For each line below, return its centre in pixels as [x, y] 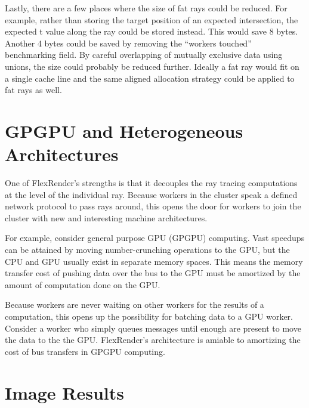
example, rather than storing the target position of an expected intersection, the [152, 19]
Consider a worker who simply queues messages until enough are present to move [153, 328]
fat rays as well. [33, 90]
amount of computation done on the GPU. [83, 284]
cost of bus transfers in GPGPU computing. [85, 351]
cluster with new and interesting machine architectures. [106, 217]
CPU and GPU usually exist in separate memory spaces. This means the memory [154, 261]
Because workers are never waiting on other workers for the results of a [135, 305]
